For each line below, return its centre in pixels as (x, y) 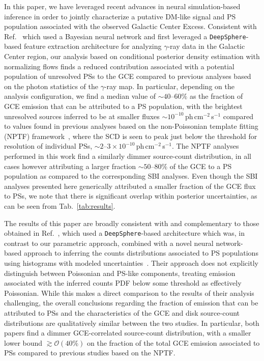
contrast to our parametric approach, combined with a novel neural (109, 243)
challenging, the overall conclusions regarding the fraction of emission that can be (131, 303)
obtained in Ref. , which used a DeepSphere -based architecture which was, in (125, 233)
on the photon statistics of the (51, 86)
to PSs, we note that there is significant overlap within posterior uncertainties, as (131, 196)
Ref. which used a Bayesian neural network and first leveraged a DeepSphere (125, 36)
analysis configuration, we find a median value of (80, 96)
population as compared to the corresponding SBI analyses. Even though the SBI (131, 176)
